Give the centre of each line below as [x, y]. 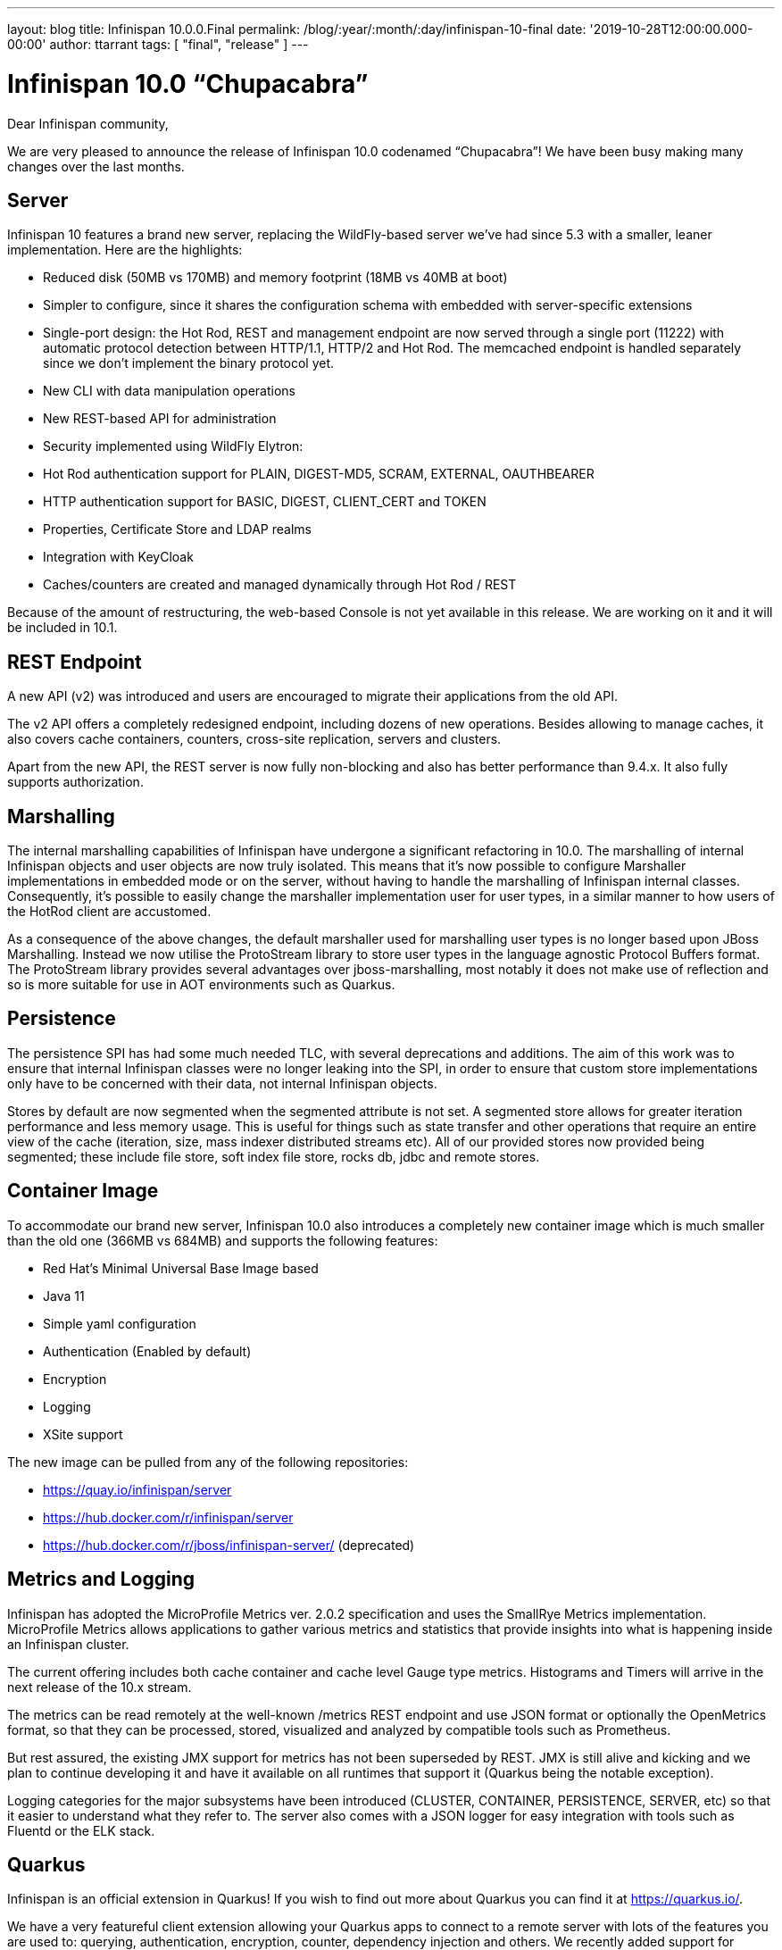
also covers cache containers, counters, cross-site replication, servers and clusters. [254, 739]
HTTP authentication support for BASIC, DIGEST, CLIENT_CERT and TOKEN [265, 502]
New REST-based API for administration [160, 419]
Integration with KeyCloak [118, 557]
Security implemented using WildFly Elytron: [173, 446]
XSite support [83, 1434]
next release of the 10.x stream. [100, 1687]
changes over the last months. [96, 166]
